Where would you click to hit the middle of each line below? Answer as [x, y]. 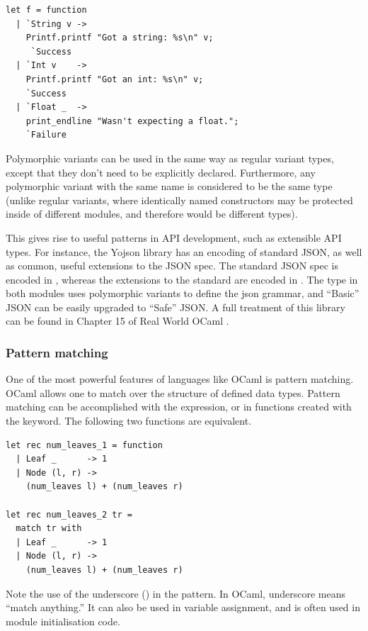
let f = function [46, 10]
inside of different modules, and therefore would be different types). [152, 214]
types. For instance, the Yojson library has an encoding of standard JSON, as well [184, 251]
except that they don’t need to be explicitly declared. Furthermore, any [161, 172]
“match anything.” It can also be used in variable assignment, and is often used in [183, 607]
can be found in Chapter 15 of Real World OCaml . [117, 321]
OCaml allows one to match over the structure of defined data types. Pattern [173, 392]
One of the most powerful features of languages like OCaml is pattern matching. [180, 379]
